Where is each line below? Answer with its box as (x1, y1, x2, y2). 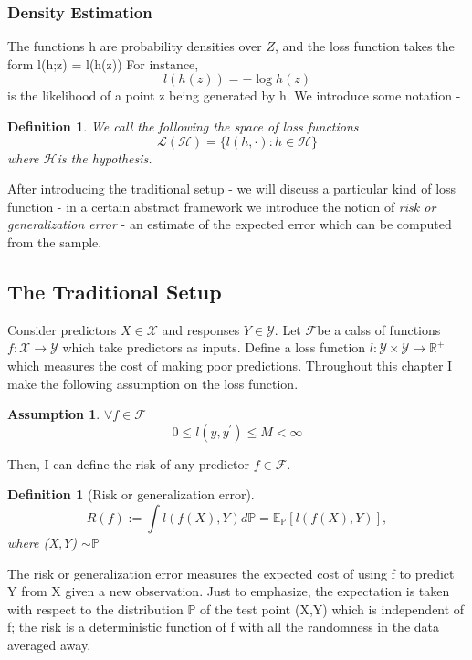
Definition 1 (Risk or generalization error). (7, 485, 255, 504)
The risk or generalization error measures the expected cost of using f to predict (7, 563, 455, 582)
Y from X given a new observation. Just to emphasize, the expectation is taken (7, 581, 450, 601)
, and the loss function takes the (275, 37, 455, 56)
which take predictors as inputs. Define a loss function (62, 338, 366, 357)
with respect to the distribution (7, 599, 184, 618)
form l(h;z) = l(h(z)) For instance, (7, 54, 199, 73)
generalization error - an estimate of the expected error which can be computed (7, 215, 452, 234)
